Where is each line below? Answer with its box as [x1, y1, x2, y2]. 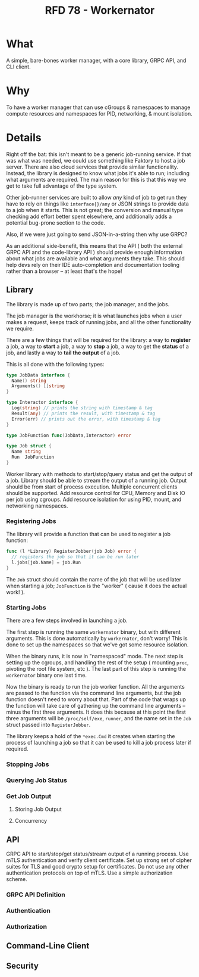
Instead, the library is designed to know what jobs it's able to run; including [6, 169, 190, 176]
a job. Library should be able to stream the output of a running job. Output [6, 477, 187, 484]
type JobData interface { [6, 372, 70, 378]
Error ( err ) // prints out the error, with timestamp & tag [11, 416, 161, 422]
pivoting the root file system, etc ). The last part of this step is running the [6, 665, 186, 672]
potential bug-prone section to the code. [6, 219, 106, 226]
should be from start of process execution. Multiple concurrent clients [6, 483, 178, 490]
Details [6, 131, 42, 145]
